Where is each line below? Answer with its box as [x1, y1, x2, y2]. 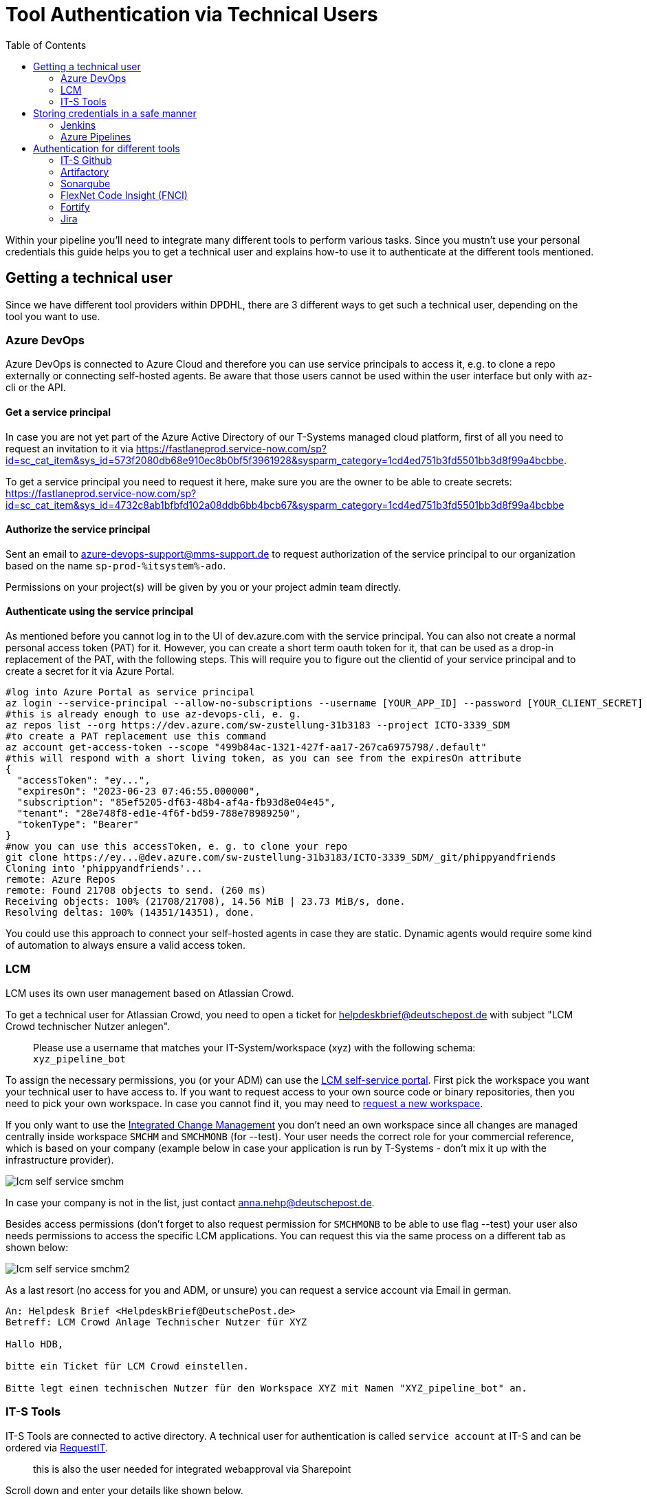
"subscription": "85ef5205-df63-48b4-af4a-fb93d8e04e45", [17, 797, 336, 808]
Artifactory [61, 165, 109, 178]
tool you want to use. [6, 310, 100, 322]
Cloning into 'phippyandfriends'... [6, 863, 203, 874]
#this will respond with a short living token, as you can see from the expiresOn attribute [6, 753, 522, 764]
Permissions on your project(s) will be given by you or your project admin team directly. [6, 580, 402, 593]
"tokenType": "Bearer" [17, 819, 139, 830]
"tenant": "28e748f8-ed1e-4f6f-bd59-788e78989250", [17, 808, 301, 819]
